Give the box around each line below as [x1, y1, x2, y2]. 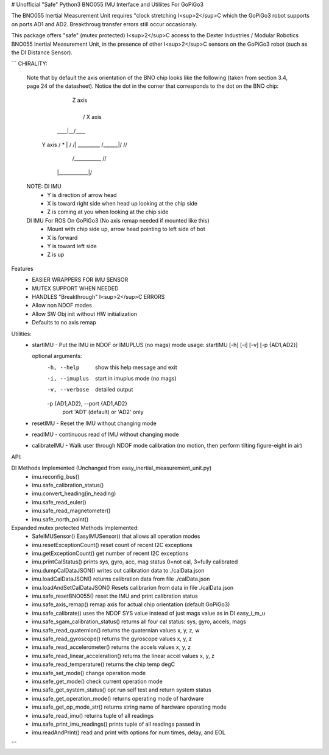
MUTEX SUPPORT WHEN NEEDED [32, 284, 119, 292]
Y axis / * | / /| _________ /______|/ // [41, 141, 127, 149]
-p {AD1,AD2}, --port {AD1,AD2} [47, 399, 128, 407]
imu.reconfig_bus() [32, 473, 80, 480]
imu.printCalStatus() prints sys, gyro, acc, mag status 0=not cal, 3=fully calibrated [32, 558, 238, 565]
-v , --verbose [47, 386, 90, 393]
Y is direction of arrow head [47, 191, 117, 198]
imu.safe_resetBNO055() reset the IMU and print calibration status [32, 592, 198, 600]
